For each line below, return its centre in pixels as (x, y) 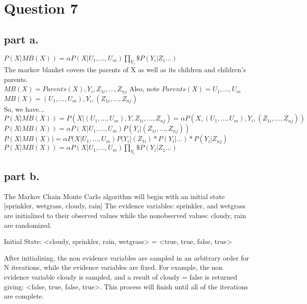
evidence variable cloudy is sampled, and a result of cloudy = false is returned (121, 277)
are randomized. (28, 225)
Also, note (144, 89)
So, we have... (24, 109)
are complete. (24, 296)
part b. (22, 176)
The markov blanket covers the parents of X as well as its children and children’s (125, 70)
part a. (21, 39)
